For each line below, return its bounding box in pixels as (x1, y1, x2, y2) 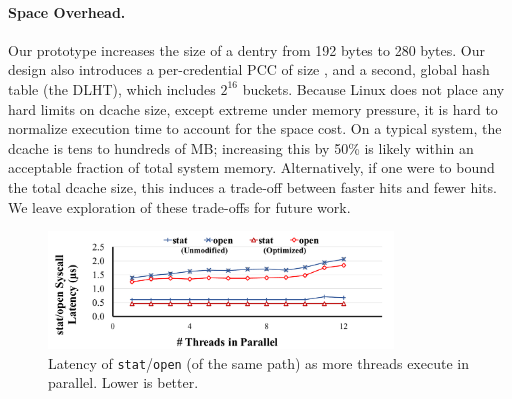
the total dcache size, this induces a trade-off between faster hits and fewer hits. (8, 176, 497, 197)
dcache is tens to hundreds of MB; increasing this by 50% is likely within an (8, 137, 474, 158)
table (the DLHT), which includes (8, 78, 216, 99)
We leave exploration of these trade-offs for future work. (8, 196, 351, 217)
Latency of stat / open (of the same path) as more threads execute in (48, 352, 469, 373)
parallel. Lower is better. (48, 372, 199, 393)
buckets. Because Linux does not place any (242, 78, 505, 99)
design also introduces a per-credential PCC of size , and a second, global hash (8, 59, 490, 80)
